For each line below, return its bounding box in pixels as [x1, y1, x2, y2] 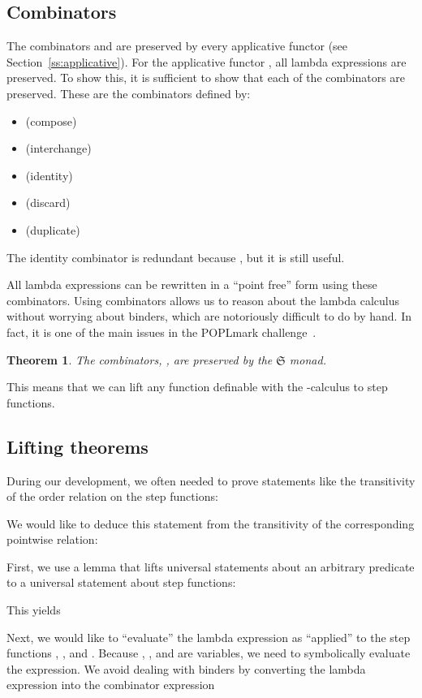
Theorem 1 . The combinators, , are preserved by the [6, 351, 273, 368]
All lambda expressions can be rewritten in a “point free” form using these [6, 276, 377, 293]
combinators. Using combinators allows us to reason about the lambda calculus [6, 291, 400, 308]
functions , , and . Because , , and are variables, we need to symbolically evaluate [6, 644, 411, 661]
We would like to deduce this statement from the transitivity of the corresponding [6, 515, 415, 532]
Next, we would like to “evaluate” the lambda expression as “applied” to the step [6, 628, 411, 645]
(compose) [25, 112, 77, 129]
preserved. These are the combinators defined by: [6, 84, 251, 101]
